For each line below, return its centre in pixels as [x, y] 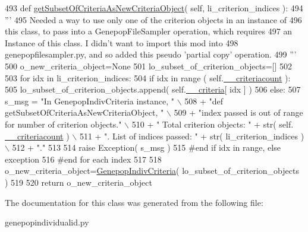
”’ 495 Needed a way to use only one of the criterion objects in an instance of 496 [153, 19]
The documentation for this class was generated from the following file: [134, 202]
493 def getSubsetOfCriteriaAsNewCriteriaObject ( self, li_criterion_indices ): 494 [154, 8]
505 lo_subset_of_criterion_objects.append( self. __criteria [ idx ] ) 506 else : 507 [153, 89]
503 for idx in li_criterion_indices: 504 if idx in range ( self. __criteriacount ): [148, 77]
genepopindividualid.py [47, 222]
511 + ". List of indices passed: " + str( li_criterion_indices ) [192, 136]
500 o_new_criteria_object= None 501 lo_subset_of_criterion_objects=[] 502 [149, 66]
